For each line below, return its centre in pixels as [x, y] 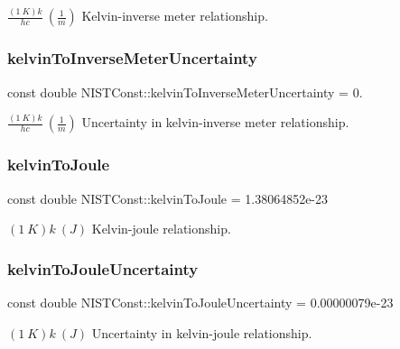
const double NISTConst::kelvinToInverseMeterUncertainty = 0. [185, 92]
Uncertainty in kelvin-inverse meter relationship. [215, 122]
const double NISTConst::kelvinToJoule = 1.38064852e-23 [168, 198]
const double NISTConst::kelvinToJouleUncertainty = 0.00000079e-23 [200, 303]
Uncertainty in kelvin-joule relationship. [202, 332]
